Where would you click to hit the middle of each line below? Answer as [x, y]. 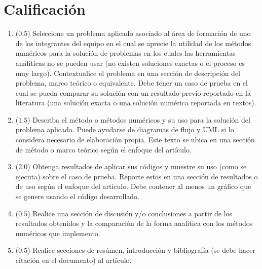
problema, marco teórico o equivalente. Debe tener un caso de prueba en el [132, 83]
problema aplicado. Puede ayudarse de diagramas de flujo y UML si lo [125, 129]
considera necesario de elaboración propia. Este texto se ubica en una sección [135, 140]
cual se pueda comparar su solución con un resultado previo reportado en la [133, 92]
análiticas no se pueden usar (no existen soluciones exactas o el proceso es [130, 63]
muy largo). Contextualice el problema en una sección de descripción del [128, 73]
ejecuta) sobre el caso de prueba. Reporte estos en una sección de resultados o [137, 176]
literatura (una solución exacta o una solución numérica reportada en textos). [136, 103]
